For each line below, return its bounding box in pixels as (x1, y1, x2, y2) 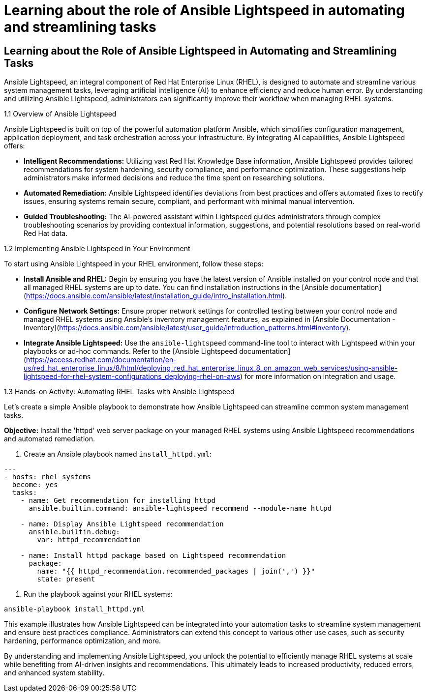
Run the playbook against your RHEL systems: (24, 590, 173, 599)
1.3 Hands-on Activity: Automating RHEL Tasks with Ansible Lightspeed (4, 387, 235, 396)
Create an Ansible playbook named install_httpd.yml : (24, 450, 212, 459)
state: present (37, 575, 95, 583)
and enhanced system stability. (4, 668, 105, 677)
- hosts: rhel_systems (4, 473, 91, 481)
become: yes (12, 481, 58, 489)
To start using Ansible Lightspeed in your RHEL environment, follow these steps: (4, 260, 264, 268)
